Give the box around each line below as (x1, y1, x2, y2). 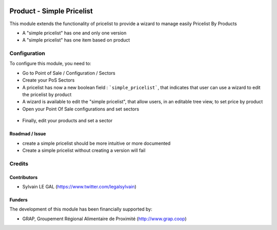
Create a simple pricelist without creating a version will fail (22, 147, 146, 154)
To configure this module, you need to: (9, 61, 92, 67)
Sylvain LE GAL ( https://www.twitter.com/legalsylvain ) (22, 183, 137, 189)
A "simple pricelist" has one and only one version (22, 30, 127, 36)
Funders (9, 197, 28, 203)
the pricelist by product (22, 91, 72, 98)
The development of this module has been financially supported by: (9, 206, 152, 213)
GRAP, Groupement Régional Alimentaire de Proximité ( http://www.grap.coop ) (22, 216, 187, 222)
